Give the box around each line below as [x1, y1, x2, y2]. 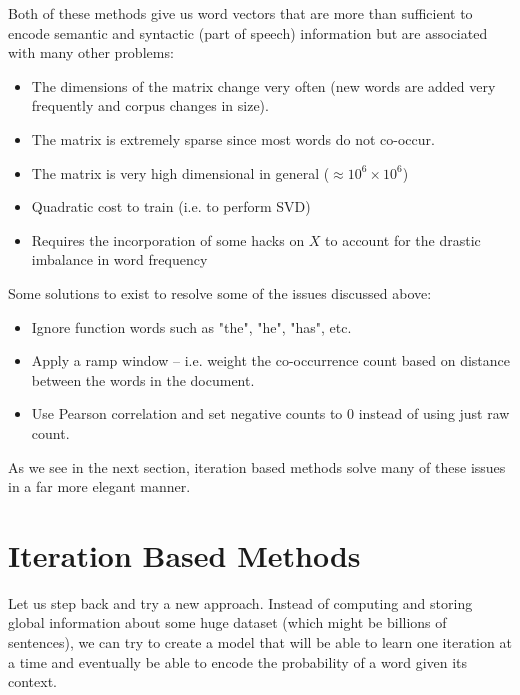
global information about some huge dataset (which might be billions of [8, 612, 447, 633]
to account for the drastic [325, 229, 481, 250]
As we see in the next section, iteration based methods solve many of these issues [8, 456, 506, 477]
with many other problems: [8, 42, 174, 63]
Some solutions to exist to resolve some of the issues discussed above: [8, 282, 432, 303]
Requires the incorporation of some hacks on [31, 229, 305, 250]
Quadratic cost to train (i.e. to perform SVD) [31, 196, 311, 217]
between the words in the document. [31, 369, 255, 390]
